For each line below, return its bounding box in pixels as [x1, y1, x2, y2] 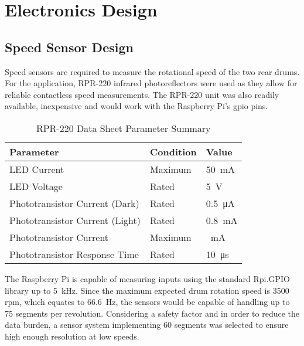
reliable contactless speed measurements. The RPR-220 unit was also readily [5, 88, 279, 100]
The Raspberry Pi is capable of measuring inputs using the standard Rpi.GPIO [5, 272, 290, 284]
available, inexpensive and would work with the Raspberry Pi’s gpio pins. [5, 100, 268, 112]
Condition [149, 144, 197, 158]
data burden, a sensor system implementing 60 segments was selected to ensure [5, 318, 289, 331]
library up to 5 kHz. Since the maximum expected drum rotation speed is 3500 [5, 284, 289, 296]
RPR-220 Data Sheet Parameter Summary [36, 121, 211, 135]
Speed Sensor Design [5, 38, 134, 56]
